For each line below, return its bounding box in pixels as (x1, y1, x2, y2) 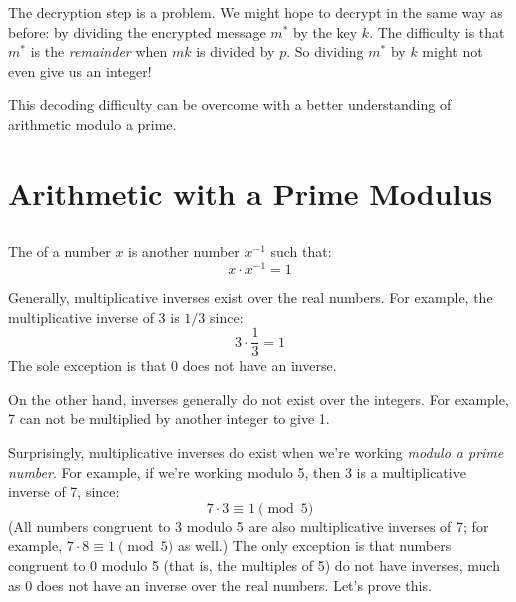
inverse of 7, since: (8, 481, 120, 502)
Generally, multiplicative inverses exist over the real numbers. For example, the (8, 287, 493, 307)
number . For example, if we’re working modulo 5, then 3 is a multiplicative (8, 461, 466, 482)
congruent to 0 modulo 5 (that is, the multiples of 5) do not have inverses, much (8, 555, 500, 575)
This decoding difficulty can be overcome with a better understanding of (8, 94, 452, 115)
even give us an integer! (8, 60, 152, 81)
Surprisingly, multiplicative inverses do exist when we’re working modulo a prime (8, 442, 504, 463)
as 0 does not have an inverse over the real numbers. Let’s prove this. (8, 574, 432, 595)
